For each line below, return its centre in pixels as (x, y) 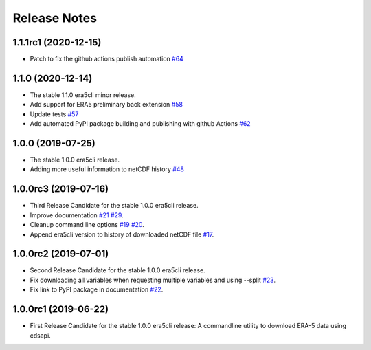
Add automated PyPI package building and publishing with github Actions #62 (140, 124)
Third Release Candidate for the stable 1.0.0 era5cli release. (114, 206)
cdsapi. (40, 335)
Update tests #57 (54, 114)
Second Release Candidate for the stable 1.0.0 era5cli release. (117, 270)
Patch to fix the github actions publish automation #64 (106, 59)
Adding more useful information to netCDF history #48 (107, 169)
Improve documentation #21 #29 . (77, 215)
